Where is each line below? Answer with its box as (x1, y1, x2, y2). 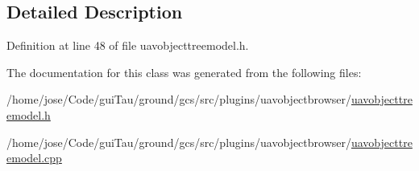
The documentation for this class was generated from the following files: (6, 63, 362, 80)
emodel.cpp (6, 149, 62, 166)
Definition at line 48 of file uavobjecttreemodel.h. (6, 37, 249, 54)
